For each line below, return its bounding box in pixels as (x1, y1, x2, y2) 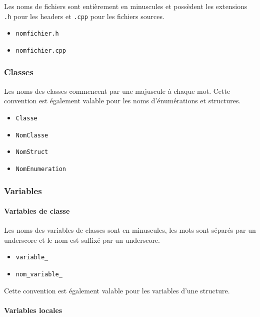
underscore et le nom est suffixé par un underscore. (4, 234, 160, 245)
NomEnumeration (15, 165, 66, 173)
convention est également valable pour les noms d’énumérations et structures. (4, 95, 241, 106)
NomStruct (15, 148, 48, 156)
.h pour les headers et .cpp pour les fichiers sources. (4, 11, 164, 21)
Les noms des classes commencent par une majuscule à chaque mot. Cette (4, 85, 230, 96)
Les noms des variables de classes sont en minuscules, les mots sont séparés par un (4, 225, 256, 235)
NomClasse (15, 131, 48, 139)
